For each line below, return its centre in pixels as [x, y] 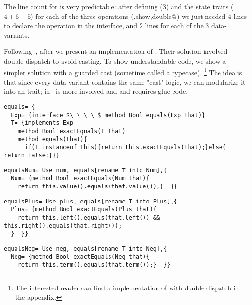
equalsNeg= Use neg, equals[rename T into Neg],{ [86, 248]
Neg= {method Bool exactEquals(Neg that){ [80, 257]
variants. [17, 35]
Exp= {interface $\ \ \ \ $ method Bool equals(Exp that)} [108, 115]
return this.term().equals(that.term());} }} [94, 265]
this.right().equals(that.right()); [63, 226]
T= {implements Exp [42, 123]
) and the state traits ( [200, 6]
